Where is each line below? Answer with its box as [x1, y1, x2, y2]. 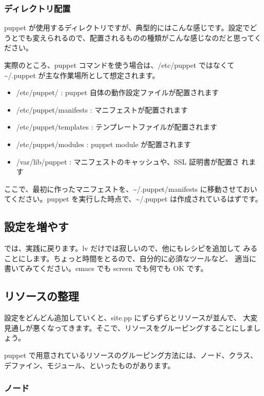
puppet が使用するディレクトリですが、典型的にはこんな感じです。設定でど [4, 22, 257, 33]
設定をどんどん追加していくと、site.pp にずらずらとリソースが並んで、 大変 [4, 312, 258, 323]
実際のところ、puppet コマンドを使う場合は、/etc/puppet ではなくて [4, 60, 235, 70]
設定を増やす [4, 219, 69, 235]
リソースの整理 [4, 288, 79, 304]
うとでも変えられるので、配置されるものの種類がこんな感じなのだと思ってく [4, 32, 261, 43]
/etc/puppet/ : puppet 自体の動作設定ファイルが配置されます [16, 87, 219, 98]
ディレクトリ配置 [4, 2, 71, 14]
